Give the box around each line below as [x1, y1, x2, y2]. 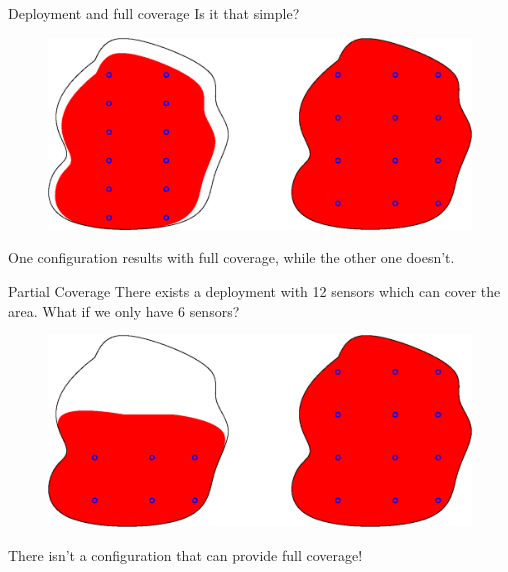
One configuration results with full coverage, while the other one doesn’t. [8, 247, 455, 268]
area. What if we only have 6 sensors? [8, 300, 240, 321]
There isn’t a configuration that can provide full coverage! [8, 544, 363, 565]
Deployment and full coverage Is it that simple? [8, 3, 300, 23]
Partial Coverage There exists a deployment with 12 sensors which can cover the [8, 280, 501, 301]
